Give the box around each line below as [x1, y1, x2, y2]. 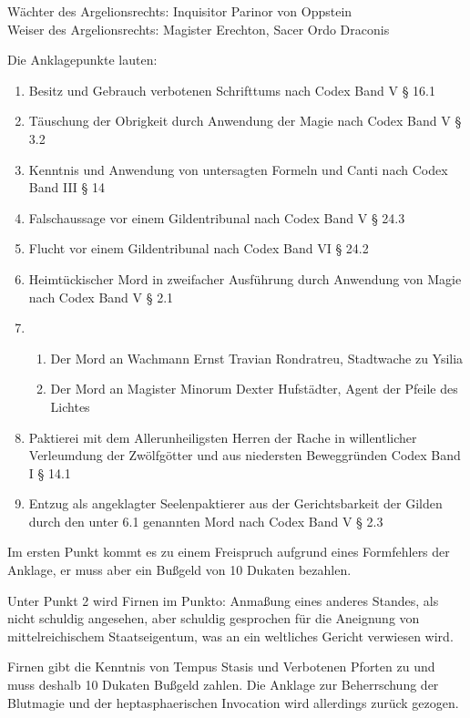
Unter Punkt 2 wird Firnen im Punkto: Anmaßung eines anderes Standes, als [7, 590, 439, 610]
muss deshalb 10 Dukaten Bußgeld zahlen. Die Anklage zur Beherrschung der [7, 675, 439, 694]
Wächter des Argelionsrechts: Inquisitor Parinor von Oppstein [7, 2, 352, 20]
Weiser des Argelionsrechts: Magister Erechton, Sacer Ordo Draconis [7, 19, 390, 38]
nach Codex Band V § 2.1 [28, 287, 174, 306]
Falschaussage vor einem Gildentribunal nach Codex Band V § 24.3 [28, 208, 405, 227]
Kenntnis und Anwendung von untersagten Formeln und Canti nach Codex [28, 159, 448, 179]
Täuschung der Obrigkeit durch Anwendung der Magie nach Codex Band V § [28, 111, 462, 130]
